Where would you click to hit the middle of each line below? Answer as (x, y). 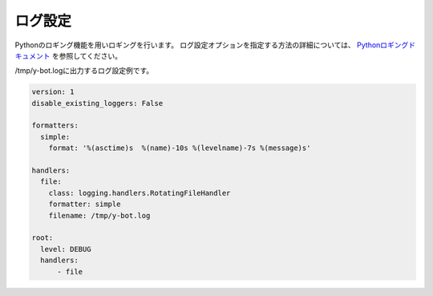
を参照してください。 (87, 55)
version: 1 (53, 92)
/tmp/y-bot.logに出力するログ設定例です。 (84, 71)
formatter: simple (85, 204)
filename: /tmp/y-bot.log (99, 215)
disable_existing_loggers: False (97, 103)
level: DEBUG (66, 249)
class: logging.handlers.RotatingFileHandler (140, 193)
